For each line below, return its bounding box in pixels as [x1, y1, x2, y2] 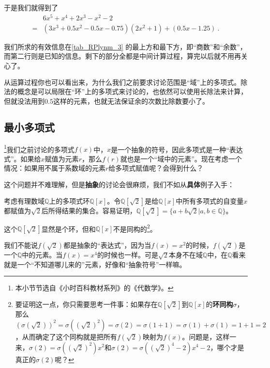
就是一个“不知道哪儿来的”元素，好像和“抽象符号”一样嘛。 [4, 259, 186, 269]
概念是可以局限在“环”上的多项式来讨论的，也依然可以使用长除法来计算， [17, 86, 248, 96]
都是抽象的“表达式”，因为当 [63, 240, 151, 250]
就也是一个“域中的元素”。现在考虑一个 [120, 153, 242, 163]
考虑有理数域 [4, 195, 45, 206]
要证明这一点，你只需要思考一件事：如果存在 [15, 299, 158, 309]
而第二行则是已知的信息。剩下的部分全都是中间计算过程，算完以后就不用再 [4, 51, 241, 61]
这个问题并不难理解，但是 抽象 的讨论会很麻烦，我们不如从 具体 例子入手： [4, 179, 234, 189]
